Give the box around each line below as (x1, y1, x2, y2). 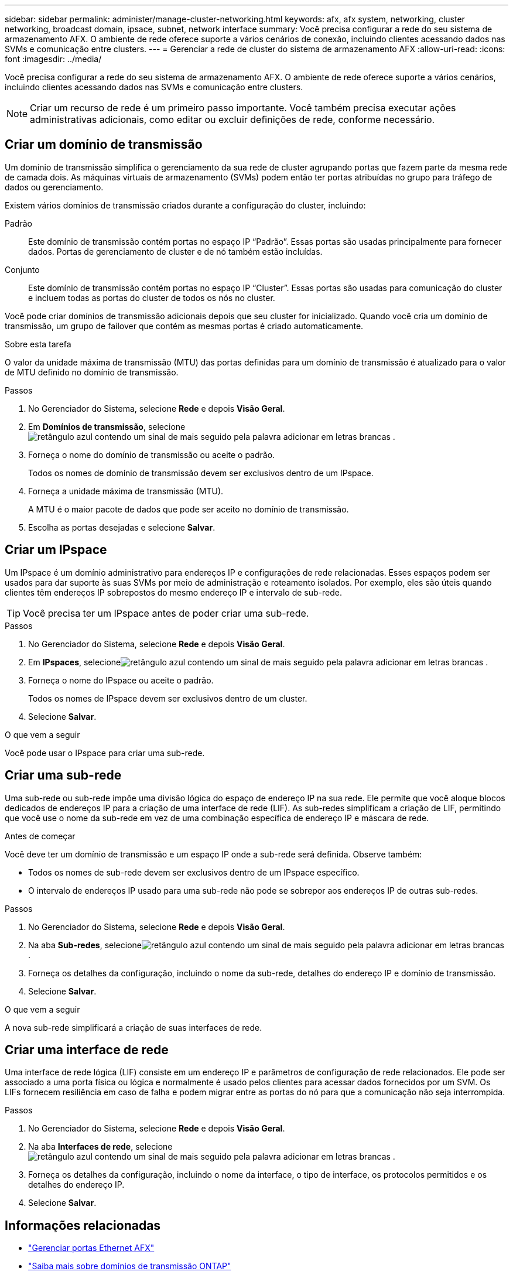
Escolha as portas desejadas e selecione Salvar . (28, 522, 216, 532)
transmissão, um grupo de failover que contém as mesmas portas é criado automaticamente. (5, 320, 364, 331)
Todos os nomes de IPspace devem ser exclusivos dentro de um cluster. (28, 693, 307, 703)
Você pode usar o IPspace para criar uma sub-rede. (5, 747, 205, 758)
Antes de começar (5, 830, 76, 841)
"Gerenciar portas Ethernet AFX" (28, 1243, 155, 1253)
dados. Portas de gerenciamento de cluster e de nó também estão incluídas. (28, 246, 323, 257)
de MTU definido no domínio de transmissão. (5, 367, 179, 377)
